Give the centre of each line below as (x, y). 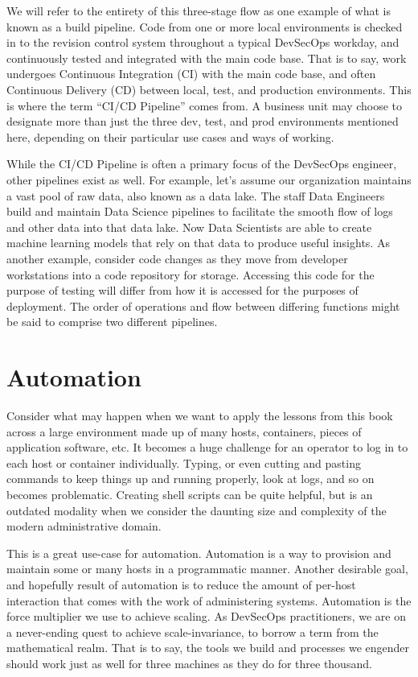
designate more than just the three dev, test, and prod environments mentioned (203, 121)
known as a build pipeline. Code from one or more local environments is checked (205, 26)
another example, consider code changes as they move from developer (177, 258)
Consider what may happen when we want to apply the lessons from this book (200, 415)
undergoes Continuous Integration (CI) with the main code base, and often (191, 74)
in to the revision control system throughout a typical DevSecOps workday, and (203, 42)
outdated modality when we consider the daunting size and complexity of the (197, 510)
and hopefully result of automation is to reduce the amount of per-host (181, 584)
